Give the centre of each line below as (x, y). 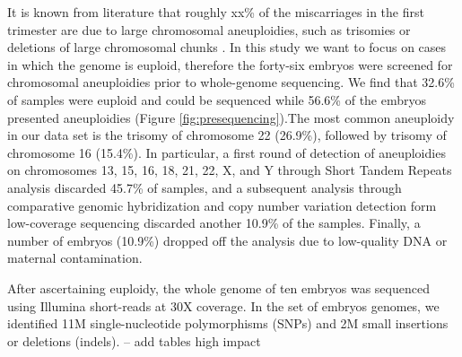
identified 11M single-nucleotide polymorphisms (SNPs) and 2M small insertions (228, 323)
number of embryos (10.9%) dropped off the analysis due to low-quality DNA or (227, 240)
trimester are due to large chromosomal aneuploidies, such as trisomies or (209, 29)
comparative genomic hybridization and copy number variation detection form (222, 205)
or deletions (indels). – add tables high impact (134, 340)
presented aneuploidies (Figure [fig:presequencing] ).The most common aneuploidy (231, 117)
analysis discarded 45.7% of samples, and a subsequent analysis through (205, 187)
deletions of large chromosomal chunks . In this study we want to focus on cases (227, 47)
